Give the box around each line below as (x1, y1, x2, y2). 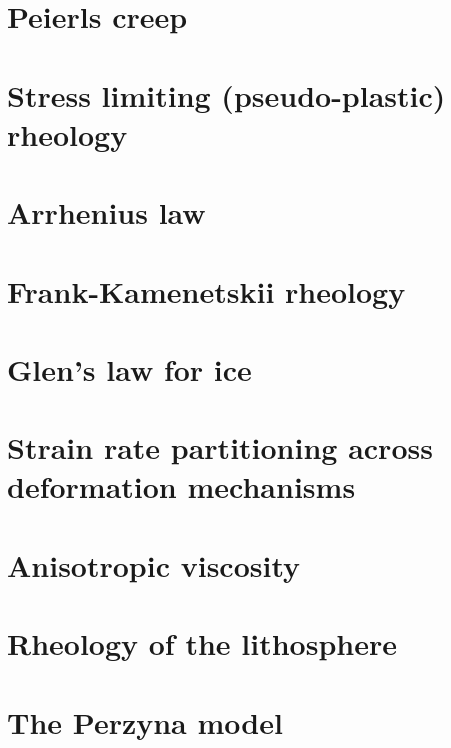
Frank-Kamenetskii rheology (7, 270, 406, 311)
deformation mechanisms (7, 466, 356, 507)
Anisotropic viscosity (7, 544, 301, 585)
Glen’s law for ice (7, 348, 252, 389)
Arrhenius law (7, 192, 206, 233)
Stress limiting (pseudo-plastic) (7, 74, 446, 115)
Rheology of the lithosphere (7, 623, 397, 664)
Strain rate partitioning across (7, 427, 433, 468)
